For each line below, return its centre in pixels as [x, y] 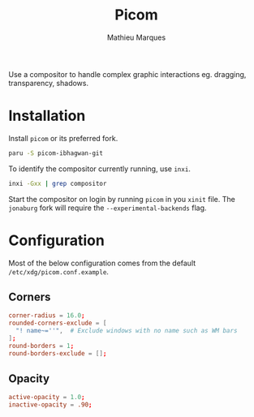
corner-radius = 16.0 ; [47, 316]
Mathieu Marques [136, 37]
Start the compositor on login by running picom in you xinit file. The [122, 199]
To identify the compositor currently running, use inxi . [99, 169]
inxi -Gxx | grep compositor [58, 183]
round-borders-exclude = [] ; [58, 353]
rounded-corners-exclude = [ [58, 323]
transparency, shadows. [49, 83]
